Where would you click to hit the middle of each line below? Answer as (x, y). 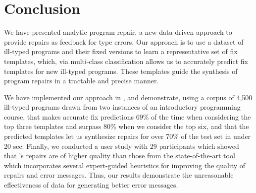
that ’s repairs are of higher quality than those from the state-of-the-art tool (120, 156)
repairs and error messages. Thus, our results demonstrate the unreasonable (119, 175)
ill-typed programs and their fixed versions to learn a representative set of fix (121, 51)
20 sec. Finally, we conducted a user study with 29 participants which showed (122, 146)
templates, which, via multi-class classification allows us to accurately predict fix (126, 61)
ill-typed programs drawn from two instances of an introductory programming (122, 107)
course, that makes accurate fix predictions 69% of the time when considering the (128, 116)
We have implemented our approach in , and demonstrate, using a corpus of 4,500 (128, 97)
